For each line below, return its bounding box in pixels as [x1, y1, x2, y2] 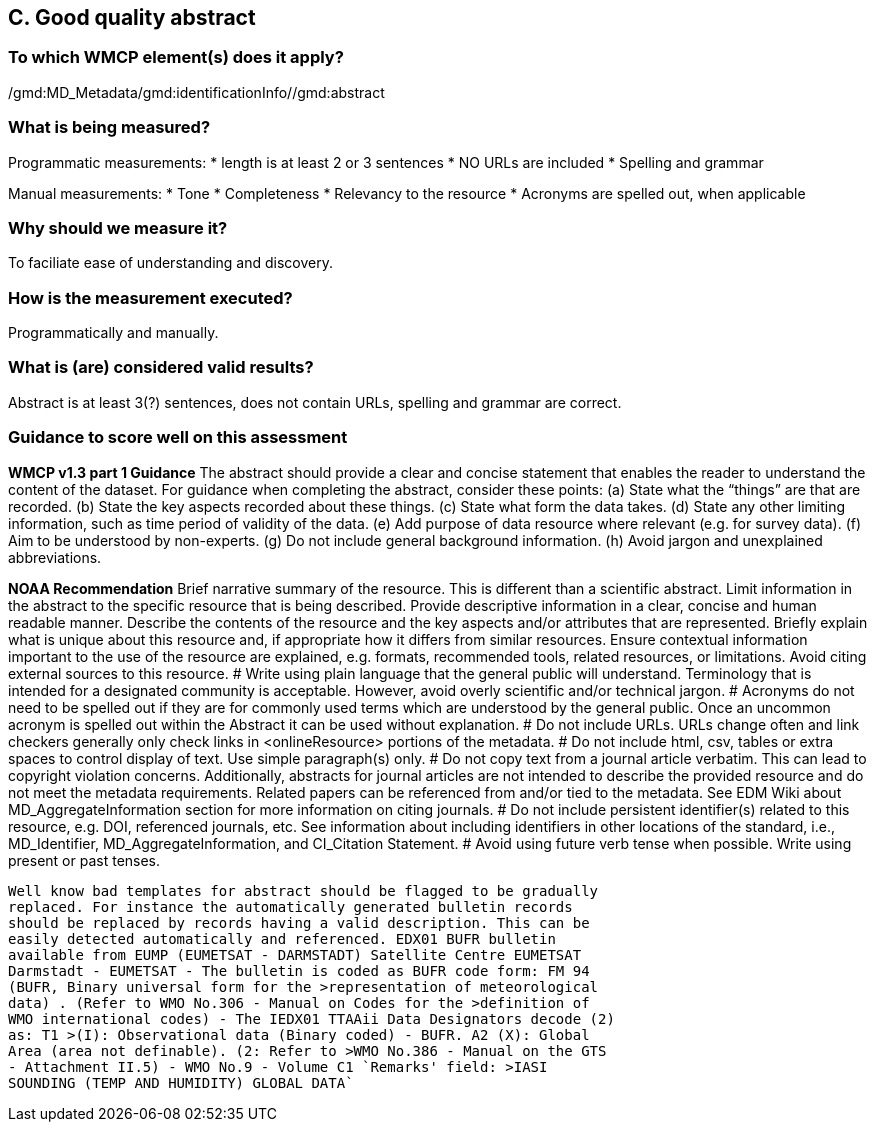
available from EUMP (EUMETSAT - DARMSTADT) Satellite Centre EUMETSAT [8, 946, 582, 963]
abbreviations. [8, 548, 102, 566]
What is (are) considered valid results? [8, 357, 314, 378]
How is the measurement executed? [8, 287, 293, 308]
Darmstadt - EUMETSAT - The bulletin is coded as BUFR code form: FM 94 [8, 962, 590, 979]
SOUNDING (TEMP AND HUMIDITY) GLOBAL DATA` [8, 1074, 354, 1091]
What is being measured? [8, 117, 211, 138]
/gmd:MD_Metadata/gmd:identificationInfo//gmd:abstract [8, 83, 385, 101]
